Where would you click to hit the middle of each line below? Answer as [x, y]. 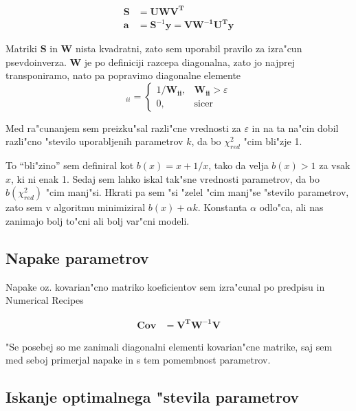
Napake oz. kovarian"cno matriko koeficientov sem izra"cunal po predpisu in [165, 286]
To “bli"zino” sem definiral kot [70, 165]
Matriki [21, 48]
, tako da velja [238, 165]
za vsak [335, 165]
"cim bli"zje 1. [273, 141]
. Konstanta [222, 207]
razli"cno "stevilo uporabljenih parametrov [94, 141]
